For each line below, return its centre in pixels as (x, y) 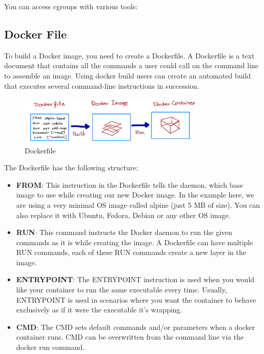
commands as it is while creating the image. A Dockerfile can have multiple (135, 242)
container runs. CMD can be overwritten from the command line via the (130, 337)
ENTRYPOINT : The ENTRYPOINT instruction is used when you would (135, 279)
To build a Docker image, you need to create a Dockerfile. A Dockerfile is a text (129, 55)
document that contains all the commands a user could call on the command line (131, 65)
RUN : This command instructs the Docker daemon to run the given (124, 232)
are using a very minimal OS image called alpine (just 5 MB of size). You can (138, 204)
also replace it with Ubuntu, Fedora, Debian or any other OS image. (123, 215)
